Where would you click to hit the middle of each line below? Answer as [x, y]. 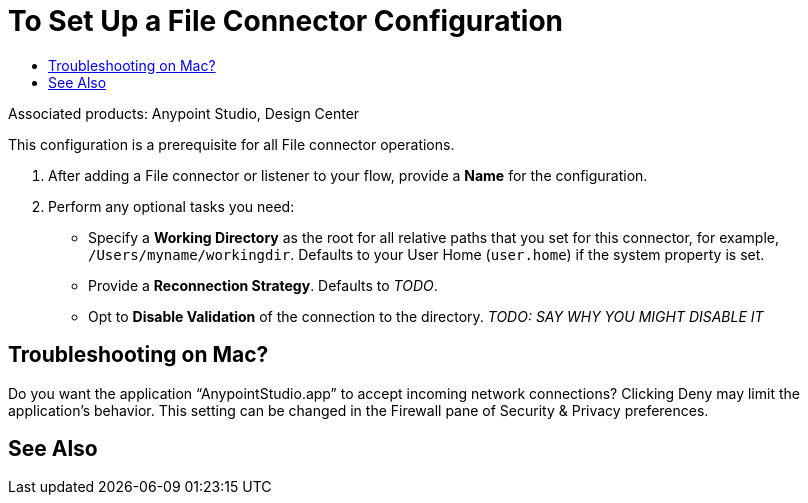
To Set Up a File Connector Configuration [285, 21]
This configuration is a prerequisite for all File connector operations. [231, 144]
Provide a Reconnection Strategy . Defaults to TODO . [263, 285]
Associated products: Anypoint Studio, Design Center [184, 113]
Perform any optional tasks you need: [171, 206]
